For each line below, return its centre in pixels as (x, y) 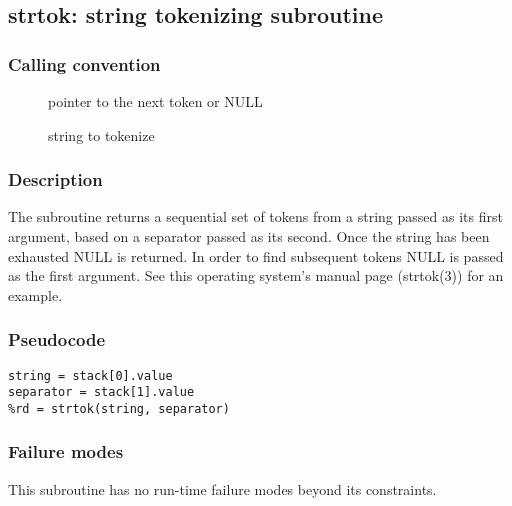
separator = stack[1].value (101, 392)
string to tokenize (101, 134)
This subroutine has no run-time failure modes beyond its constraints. (222, 488)
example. (35, 294)
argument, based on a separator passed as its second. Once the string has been (249, 236)
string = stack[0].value (90, 375)
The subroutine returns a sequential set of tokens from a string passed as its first (255, 216)
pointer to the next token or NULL (155, 101)
